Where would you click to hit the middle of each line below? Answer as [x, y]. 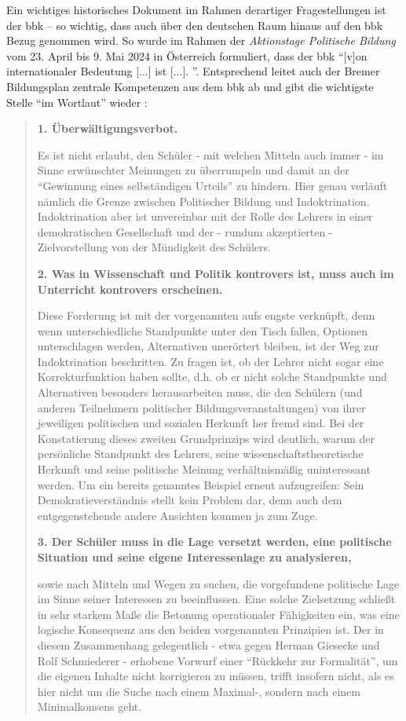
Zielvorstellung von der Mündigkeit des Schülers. [154, 247]
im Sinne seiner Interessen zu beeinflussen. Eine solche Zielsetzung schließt [216, 599]
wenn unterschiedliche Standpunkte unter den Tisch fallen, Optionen [203, 330]
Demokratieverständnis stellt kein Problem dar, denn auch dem [190, 500]
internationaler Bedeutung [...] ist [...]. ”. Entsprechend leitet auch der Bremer [193, 71]
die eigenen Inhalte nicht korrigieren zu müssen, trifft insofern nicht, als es [216, 676]
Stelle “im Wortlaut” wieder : [77, 102]
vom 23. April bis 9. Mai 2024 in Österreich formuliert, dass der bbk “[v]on [187, 55]
